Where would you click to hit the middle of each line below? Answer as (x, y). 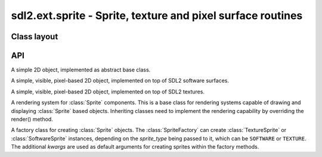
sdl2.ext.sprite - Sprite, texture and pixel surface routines (157, 15)
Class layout (35, 37)
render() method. (32, 120)
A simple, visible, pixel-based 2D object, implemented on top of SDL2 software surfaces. (120, 81)
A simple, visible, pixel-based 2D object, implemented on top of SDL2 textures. (108, 92)
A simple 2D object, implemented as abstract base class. (81, 70)
